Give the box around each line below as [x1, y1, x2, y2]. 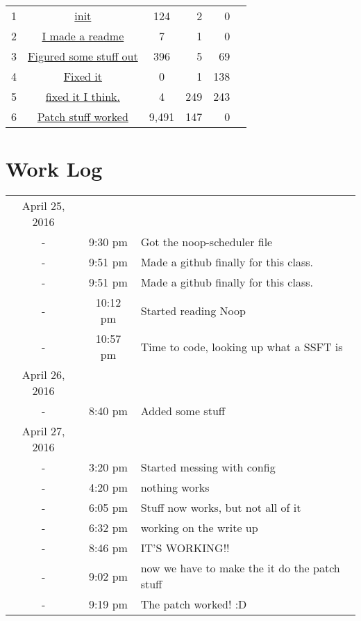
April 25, [22, 197, 65, 214]
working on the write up [140, 519, 258, 536]
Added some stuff [140, 403, 226, 419]
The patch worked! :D [140, 596, 247, 613]
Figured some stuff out [28, 48, 138, 64]
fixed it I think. [45, 88, 120, 104]
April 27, [22, 423, 65, 439]
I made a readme [42, 28, 124, 44]
